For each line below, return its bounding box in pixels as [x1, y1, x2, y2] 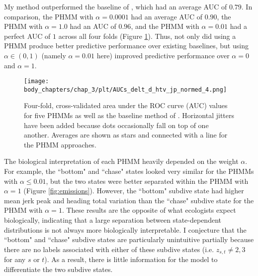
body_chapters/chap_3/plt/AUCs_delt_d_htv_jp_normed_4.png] [24, 86, 227, 93]
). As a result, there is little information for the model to [44, 254, 218, 265]
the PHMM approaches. [24, 139, 96, 149]
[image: [24, 78, 49, 85]
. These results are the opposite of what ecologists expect [62, 205, 236, 215]
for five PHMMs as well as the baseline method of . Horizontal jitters [24, 110, 235, 121]
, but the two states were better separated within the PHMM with [46, 175, 249, 186]
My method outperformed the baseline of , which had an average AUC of [4, 1, 227, 11]
